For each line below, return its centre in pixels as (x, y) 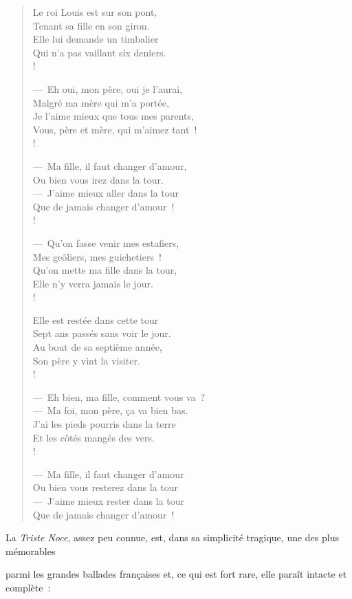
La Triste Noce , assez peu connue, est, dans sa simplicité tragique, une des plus (172, 537)
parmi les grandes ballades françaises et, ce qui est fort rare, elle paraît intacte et (176, 574)
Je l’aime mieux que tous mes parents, (113, 116)
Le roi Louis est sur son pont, (95, 12)
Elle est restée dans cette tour (96, 319)
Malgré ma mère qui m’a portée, (101, 102)
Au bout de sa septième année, (97, 347)
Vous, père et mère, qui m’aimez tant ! (115, 129)
